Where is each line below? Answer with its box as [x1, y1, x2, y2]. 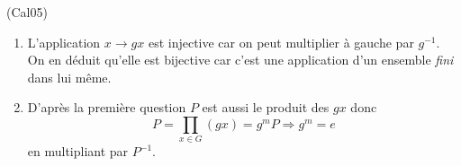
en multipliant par [27, 142, 129, 161]
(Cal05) [6, 3, 48, 21]
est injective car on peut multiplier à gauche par [148, 32, 414, 51]
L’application [27, 32, 101, 51]
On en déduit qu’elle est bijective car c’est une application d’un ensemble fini [27, 50, 454, 69]
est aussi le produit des [202, 98, 330, 117]
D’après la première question [27, 98, 186, 117]
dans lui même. [27, 67, 112, 86]
